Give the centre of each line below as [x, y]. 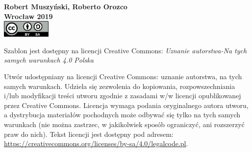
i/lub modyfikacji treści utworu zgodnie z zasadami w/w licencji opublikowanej [123, 96]
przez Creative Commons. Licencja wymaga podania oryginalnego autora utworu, [126, 105]
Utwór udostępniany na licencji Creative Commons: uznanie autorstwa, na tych [123, 76]
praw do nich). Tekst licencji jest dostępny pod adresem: [89, 134]
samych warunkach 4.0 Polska [49, 60]
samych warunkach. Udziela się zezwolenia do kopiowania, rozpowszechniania [120, 86]
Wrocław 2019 [28, 16]
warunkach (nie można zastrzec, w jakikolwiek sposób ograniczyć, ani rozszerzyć [124, 124]
